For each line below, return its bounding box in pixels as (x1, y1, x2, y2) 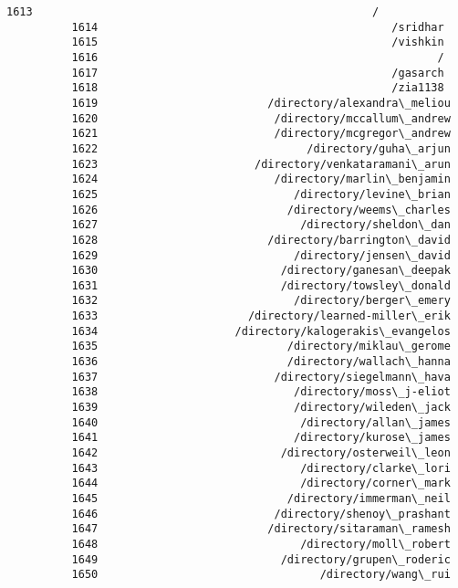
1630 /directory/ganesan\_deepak (71, 264, 451, 278)
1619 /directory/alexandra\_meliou (71, 96, 451, 110)
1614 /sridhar (71, 20, 444, 34)
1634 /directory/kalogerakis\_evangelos (71, 324, 451, 338)
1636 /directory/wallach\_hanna (71, 355, 451, 369)
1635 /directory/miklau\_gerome (71, 340, 451, 353)
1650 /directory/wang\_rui (71, 568, 451, 582)
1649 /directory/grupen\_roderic (71, 552, 451, 566)
